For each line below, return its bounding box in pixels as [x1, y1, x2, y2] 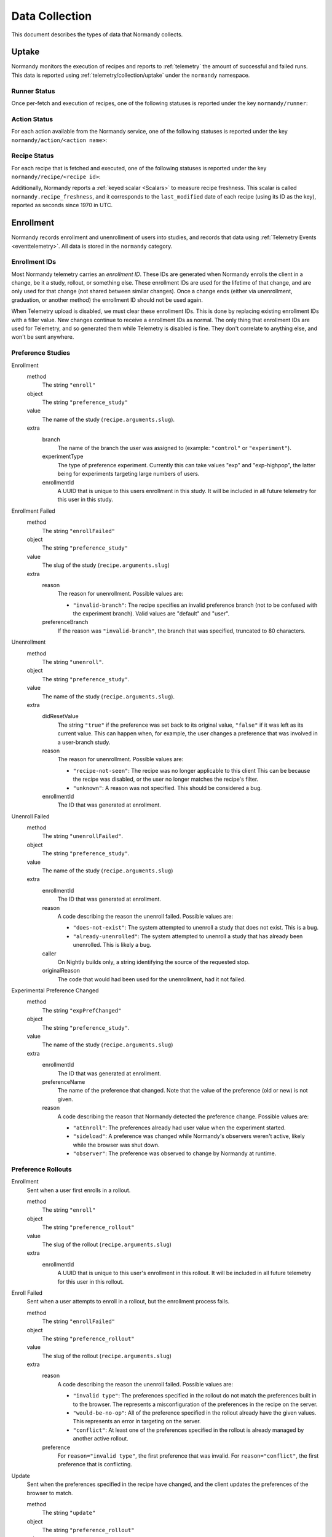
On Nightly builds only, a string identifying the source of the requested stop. [57, 958, 250, 965]
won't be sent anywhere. [11, 333, 74, 341]
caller [42, 950, 57, 957]
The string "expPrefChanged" [42, 1006, 122, 1014]
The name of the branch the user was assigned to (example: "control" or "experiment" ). [57, 445, 291, 452]
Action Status [11, 114, 53, 123]
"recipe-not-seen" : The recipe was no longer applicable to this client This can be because [73, 767, 310, 774]
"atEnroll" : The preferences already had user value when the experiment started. [73, 1124, 286, 1131]
